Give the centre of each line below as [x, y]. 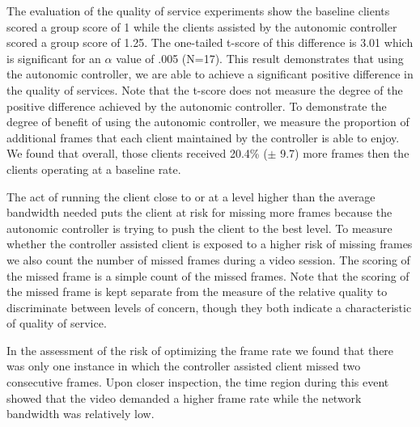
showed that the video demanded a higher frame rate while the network [184, 397]
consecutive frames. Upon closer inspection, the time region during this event [198, 382]
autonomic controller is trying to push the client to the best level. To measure [199, 228]
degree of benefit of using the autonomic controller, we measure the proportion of [208, 122]
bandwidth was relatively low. [81, 414]
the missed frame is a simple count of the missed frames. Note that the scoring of [208, 275]
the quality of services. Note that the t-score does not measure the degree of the [205, 89]
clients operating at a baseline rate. [94, 169]
